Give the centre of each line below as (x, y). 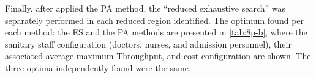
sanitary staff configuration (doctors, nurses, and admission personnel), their (148, 44)
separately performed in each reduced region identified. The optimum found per (155, 20)
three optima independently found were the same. (98, 67)
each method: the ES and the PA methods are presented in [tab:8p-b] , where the (156, 32)
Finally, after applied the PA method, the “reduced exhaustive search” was (145, 8)
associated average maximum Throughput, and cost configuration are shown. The (158, 56)
